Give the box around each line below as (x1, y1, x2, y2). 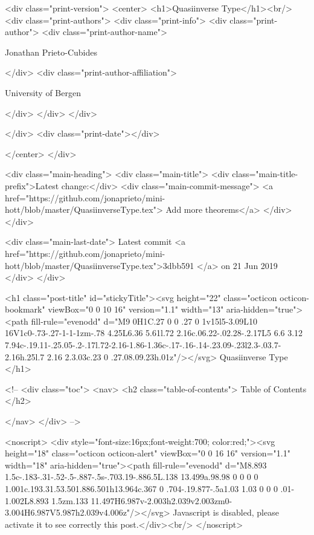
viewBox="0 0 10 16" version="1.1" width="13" (48, 303, 224, 316)
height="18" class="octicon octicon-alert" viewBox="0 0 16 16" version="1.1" (5, 447, 290, 459)
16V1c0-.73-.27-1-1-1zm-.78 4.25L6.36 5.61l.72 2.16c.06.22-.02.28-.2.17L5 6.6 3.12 (5, 326, 303, 339)
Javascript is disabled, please (173, 506, 279, 519)
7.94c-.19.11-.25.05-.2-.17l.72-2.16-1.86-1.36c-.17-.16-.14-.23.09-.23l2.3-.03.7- (5, 339, 281, 351)
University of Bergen (5, 86, 81, 99)
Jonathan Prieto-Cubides (5, 45, 97, 58)
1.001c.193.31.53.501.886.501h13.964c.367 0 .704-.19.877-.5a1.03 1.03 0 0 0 (5, 482, 278, 494)
